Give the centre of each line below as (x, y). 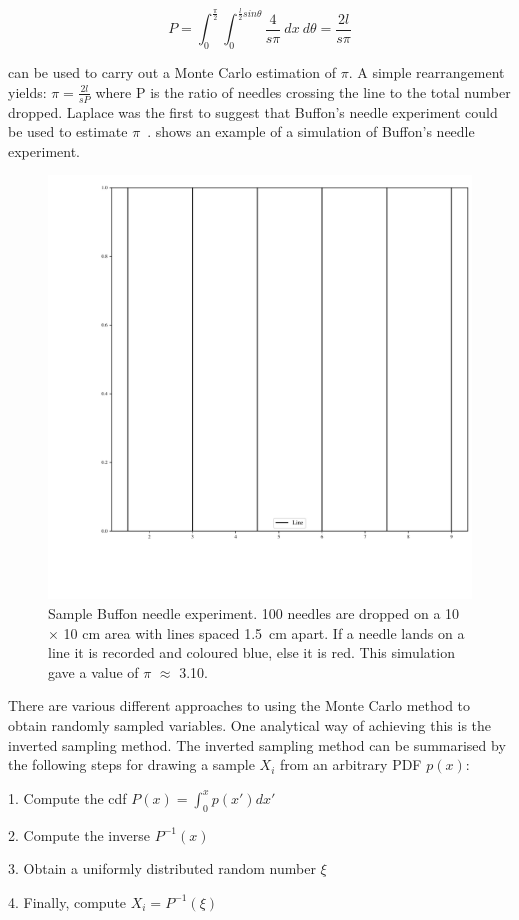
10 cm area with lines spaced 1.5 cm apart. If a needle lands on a (264, 632)
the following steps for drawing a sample (131, 764)
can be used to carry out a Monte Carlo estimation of (172, 72)
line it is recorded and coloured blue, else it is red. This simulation (251, 652)
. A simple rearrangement (426, 72)
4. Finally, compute (67, 901)
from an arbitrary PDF (350, 764)
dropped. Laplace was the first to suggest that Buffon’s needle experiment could (253, 111)
